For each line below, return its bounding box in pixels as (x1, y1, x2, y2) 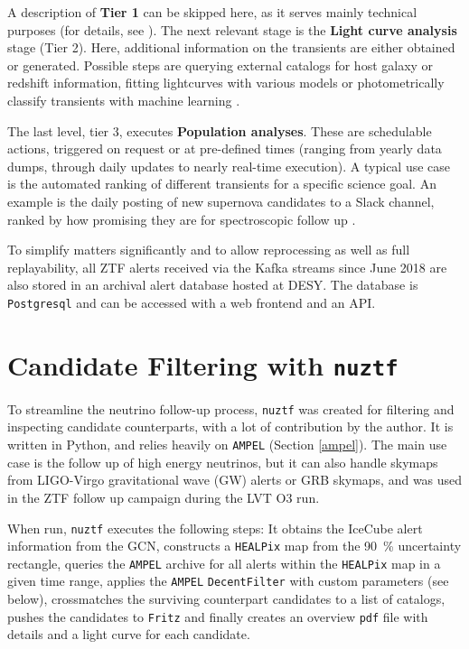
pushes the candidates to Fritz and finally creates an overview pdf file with (7, 607, 428, 626)
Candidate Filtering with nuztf (7, 346, 399, 383)
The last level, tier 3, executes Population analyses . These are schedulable (7, 121, 432, 140)
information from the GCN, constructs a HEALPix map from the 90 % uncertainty (7, 536, 462, 555)
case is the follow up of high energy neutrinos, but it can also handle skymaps (7, 452, 438, 471)
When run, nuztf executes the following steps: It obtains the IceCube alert (7, 518, 423, 537)
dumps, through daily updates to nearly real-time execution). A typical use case (7, 156, 451, 175)
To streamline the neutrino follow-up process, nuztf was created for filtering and (7, 399, 455, 418)
